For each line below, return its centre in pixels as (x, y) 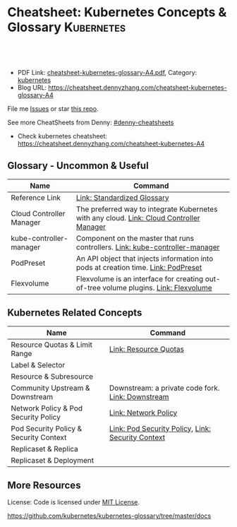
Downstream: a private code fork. (164, 388)
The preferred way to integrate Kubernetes (147, 209)
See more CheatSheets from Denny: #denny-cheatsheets (91, 122)
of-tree (88, 288)
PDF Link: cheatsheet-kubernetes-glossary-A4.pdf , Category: (107, 72)
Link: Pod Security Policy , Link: (160, 428)
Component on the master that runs (135, 238)
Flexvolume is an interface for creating (140, 278)
